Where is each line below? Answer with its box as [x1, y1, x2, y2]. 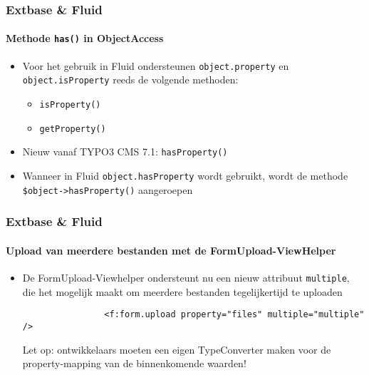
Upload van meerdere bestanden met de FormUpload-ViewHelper [6, 242, 336, 257]
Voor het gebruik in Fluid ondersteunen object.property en [22, 58, 289, 73]
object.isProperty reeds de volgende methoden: [22, 72, 239, 87]
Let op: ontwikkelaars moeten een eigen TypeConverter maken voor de [22, 341, 331, 356]
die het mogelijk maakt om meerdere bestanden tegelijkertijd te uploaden [22, 284, 343, 299]
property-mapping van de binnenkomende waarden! [22, 356, 246, 371]
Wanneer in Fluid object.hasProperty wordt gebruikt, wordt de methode [22, 168, 348, 183]
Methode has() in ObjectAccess [6, 31, 164, 46]
